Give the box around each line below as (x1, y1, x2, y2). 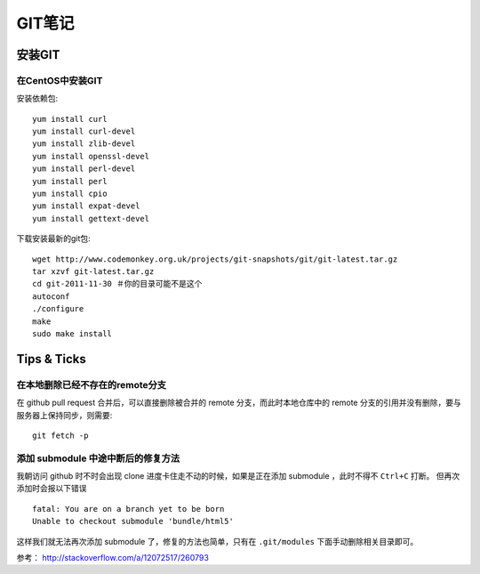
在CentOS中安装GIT (16, 74, 103, 86)
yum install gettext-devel (32, 214, 150, 223)
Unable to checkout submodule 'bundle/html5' (32, 516, 235, 527)
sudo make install (32, 328, 113, 338)
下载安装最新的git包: (16, 233, 91, 244)
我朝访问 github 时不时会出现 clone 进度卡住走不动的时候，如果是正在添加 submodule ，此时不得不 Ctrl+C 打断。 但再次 (16, 471, 460, 481)
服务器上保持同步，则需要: (16, 409, 113, 420)
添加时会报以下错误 (16, 483, 87, 494)
